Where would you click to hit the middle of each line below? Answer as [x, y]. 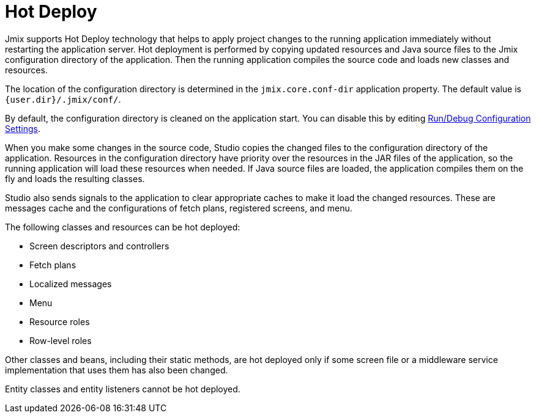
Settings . [23, 128]
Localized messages [71, 284]
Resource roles [60, 321]
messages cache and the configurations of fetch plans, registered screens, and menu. [179, 208]
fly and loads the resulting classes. [75, 178]
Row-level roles [61, 340]
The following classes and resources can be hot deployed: [123, 227]
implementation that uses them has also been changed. [117, 370]
